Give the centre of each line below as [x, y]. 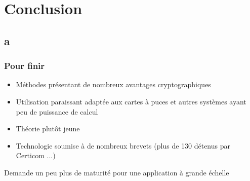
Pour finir [25, 66]
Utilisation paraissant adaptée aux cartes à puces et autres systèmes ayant [131, 101]
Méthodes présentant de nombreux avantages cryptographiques [113, 84]
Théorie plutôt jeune [48, 129]
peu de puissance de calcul [57, 111]
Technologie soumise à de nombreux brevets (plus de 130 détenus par [123, 145]
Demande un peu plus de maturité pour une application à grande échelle [117, 172]
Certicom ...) [36, 155]
